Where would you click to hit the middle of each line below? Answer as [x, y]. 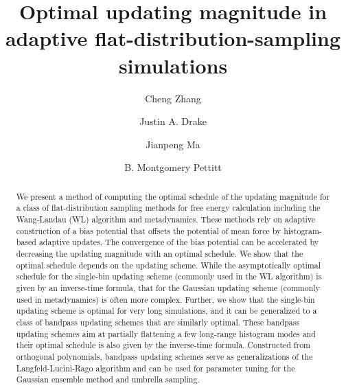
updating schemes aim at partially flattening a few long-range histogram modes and [166, 333]
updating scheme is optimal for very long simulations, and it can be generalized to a [166, 311]
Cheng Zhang [173, 98]
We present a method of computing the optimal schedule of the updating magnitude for [173, 196]
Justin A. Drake [173, 121]
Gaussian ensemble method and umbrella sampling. [108, 379]
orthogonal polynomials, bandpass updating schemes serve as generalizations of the [164, 356]
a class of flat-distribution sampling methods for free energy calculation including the [168, 208]
